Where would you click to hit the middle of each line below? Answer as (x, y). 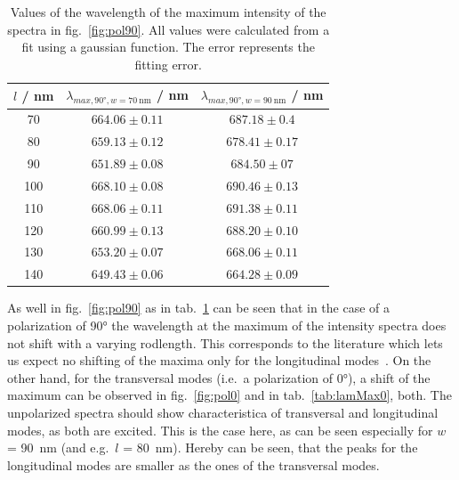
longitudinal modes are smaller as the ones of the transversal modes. (193, 464)
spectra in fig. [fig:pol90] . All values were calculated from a (169, 29)
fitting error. (168, 64)
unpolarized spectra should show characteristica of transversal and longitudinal (223, 412)
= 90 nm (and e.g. (58, 447)
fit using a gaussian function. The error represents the (168, 47)
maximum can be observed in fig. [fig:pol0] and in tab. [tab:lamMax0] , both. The (229, 395)
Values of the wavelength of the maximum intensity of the (168, 12)
